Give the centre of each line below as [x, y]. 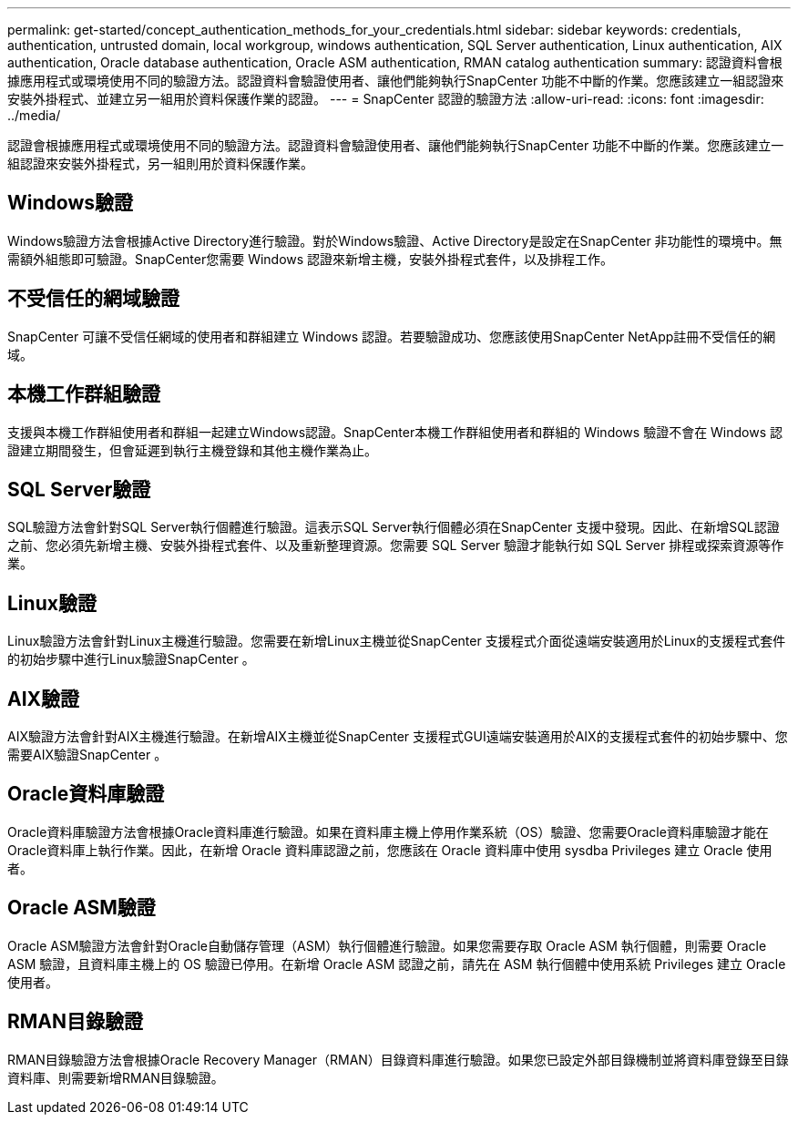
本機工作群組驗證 [84, 394]
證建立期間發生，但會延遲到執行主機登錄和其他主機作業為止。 [192, 450]
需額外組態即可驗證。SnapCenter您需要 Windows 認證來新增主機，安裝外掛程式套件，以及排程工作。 [311, 259]
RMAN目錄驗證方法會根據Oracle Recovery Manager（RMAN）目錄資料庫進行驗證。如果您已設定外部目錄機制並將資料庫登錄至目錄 [398, 1059]
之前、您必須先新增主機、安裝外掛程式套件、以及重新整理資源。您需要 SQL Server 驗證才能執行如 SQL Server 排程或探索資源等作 [396, 546]
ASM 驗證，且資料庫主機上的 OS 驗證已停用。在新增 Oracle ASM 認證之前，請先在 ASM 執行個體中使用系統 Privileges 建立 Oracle [397, 964]
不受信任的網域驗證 [93, 299]
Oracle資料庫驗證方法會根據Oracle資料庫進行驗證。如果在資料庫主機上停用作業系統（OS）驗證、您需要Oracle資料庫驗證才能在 [388, 831]
